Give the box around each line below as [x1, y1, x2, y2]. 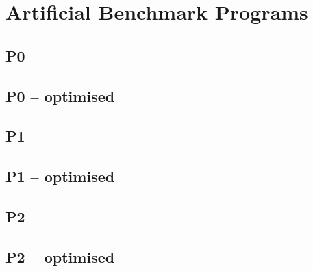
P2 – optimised [5, 246, 115, 267]
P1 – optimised [5, 166, 115, 187]
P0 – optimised [5, 85, 115, 106]
